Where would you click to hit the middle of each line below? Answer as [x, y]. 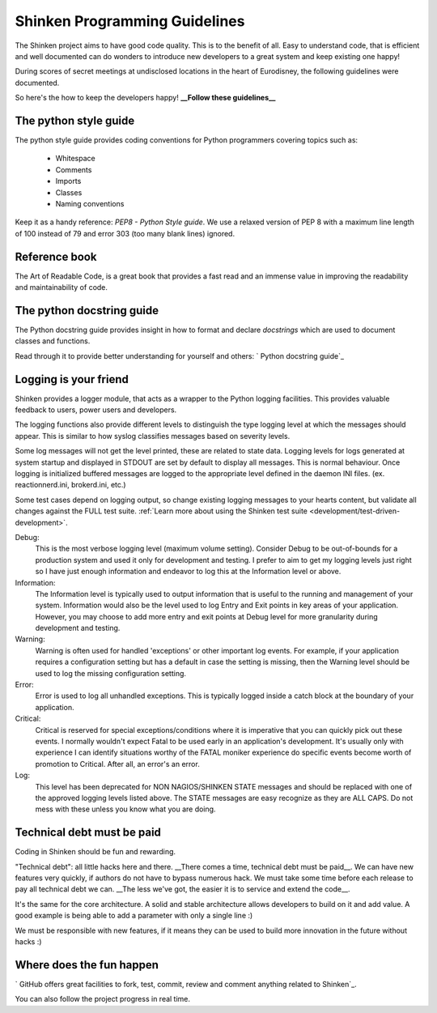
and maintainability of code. [62, 287]
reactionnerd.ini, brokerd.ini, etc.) [70, 485]
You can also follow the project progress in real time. [102, 999]
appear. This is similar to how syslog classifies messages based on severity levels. [153, 436]
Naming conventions [90, 203]
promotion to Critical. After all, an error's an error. [117, 764]
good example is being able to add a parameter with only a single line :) [134, 916]
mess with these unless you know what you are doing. [125, 809]
